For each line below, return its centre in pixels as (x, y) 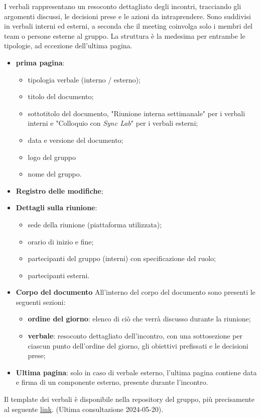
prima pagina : (40, 62)
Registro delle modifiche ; (59, 190)
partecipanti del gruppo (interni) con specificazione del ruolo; (122, 258)
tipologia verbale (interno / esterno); (84, 79)
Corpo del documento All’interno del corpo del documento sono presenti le (136, 292)
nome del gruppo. (55, 174)
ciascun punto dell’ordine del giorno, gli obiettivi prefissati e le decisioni (138, 345)
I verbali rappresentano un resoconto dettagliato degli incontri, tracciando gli (123, 6)
